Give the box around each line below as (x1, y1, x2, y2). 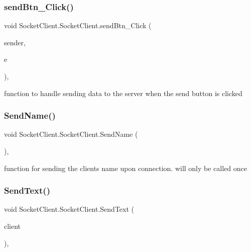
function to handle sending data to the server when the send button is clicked (4, 88, 242, 98)
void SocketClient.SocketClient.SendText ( (4, 204, 135, 214)
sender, (4, 37, 26, 47)
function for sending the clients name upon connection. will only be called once (4, 162, 247, 173)
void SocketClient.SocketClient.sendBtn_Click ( (4, 20, 152, 31)
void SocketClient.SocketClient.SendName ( (4, 129, 138, 139)
